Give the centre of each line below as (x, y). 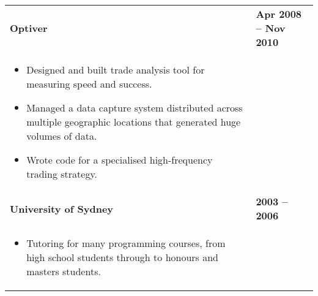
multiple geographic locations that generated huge (134, 122)
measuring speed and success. (89, 84)
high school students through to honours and (123, 257)
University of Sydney (62, 208)
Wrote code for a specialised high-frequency (120, 160)
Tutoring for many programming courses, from (126, 243)
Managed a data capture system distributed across (135, 108)
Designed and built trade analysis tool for (116, 70)
